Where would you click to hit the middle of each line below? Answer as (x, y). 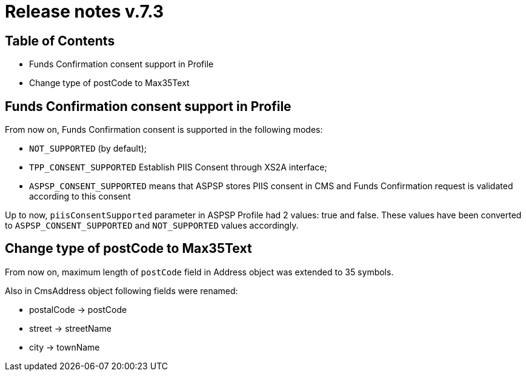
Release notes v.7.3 (85, 12)
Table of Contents (60, 41)
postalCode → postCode (78, 309)
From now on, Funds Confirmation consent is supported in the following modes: (164, 130)
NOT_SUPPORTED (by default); (88, 149)
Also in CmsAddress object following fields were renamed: (122, 290)
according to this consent (80, 196)
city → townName (65, 347)
